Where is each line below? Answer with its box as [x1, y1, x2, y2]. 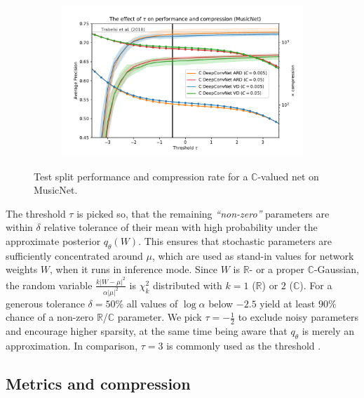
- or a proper [249, 262, 304, 277]
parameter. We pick [117, 310, 202, 324]
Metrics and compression [6, 372, 191, 394]
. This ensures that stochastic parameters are [138, 233, 332, 248]
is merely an [302, 324, 355, 338]
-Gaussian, [314, 262, 359, 277]
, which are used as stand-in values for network [151, 248, 354, 263]
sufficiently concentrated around [6, 248, 143, 263]
